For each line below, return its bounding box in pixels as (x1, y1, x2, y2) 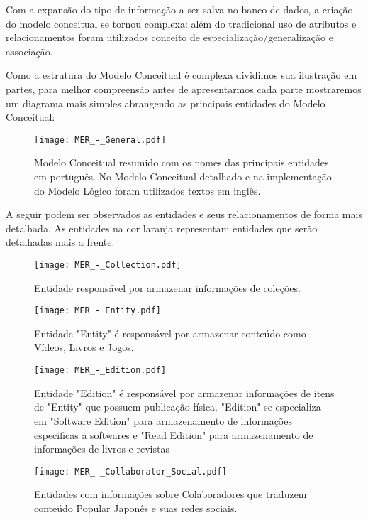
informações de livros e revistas (34, 441, 169, 456)
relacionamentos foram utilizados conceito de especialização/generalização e (6, 30, 333, 45)
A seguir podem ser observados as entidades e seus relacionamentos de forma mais (6, 207, 362, 222)
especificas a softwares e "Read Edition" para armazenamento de (34, 427, 313, 442)
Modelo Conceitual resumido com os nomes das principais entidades (34, 155, 329, 170)
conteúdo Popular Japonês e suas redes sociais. (34, 500, 238, 515)
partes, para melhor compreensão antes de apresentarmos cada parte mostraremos (6, 81, 362, 96)
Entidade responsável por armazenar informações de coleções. (34, 280, 301, 295)
